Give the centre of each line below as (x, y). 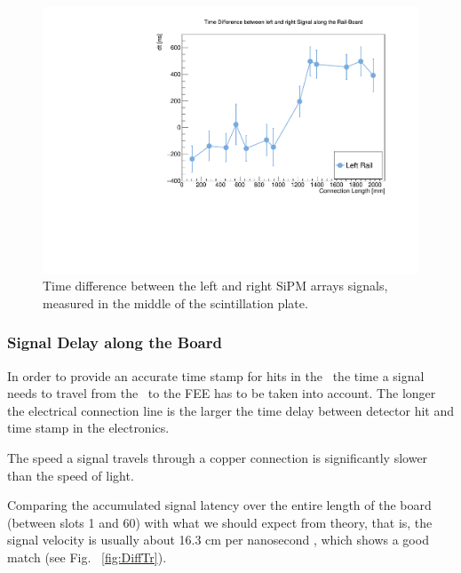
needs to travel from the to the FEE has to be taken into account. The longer (222, 393)
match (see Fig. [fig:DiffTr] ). (87, 557)
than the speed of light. (71, 475)
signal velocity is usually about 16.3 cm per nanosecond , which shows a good (218, 540)
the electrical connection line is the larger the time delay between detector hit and (231, 410)
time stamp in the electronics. (88, 428)
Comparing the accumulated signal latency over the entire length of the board (219, 505)
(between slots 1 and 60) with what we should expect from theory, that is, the (220, 522)
